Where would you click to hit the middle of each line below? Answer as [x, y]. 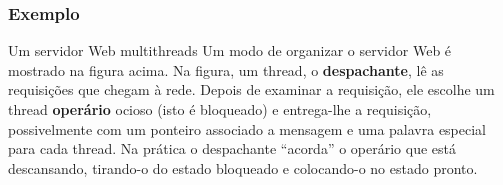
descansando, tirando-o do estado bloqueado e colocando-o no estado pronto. [243, 167]
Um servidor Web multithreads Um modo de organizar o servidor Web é [230, 50]
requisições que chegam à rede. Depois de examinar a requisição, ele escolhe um [251, 89]
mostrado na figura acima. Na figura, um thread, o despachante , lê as [226, 69]
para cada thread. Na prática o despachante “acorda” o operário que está [232, 148]
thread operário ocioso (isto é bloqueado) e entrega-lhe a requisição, [220, 109]
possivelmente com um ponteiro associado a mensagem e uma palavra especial [247, 128]
